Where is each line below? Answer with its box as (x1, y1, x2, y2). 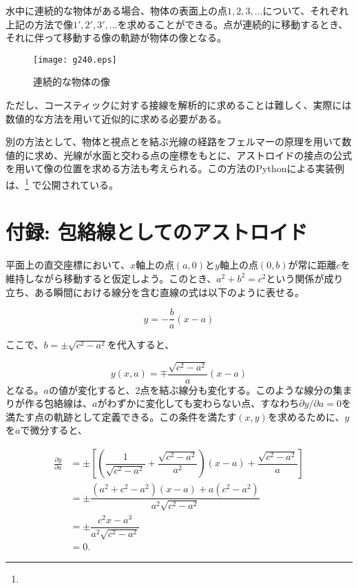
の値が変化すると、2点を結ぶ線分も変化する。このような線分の (49, 382, 333, 397)
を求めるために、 (267, 409, 345, 423)
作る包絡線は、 (24, 396, 92, 410)
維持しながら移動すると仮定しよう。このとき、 (6, 271, 217, 285)
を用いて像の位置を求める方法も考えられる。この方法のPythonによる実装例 (6, 161, 345, 176)
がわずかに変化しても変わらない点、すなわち (97, 396, 299, 410)
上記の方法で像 (6, 17, 73, 31)
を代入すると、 (107, 337, 175, 352)
